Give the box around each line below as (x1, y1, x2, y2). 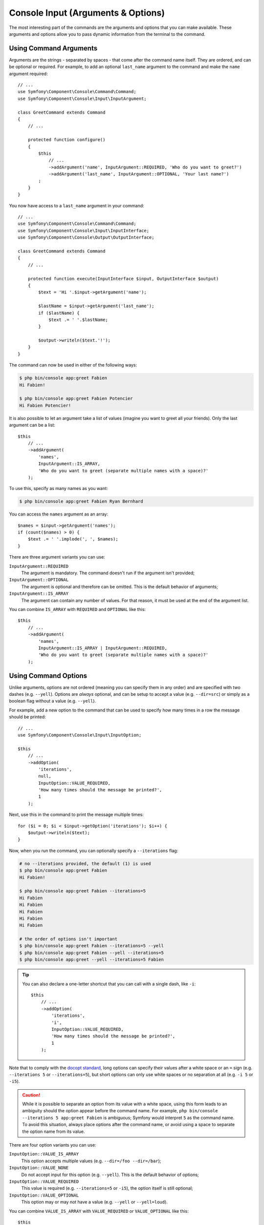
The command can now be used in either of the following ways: (9, 362, 137, 368)
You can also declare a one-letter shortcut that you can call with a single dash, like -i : (22, 980, 196, 987)
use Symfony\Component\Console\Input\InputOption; (18, 732, 142, 737)
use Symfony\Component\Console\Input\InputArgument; (18, 96, 147, 101)
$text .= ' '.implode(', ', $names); (27, 537, 118, 542)
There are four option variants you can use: (9, 1142, 96, 1148)
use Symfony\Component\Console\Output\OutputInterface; (18, 235, 154, 240)
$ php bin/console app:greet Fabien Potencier (19, 396, 133, 401)
